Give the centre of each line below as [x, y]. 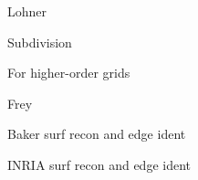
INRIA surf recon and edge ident [99, 164]
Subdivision [40, 42]
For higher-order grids [69, 73]
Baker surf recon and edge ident [97, 134]
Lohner [27, 11]
